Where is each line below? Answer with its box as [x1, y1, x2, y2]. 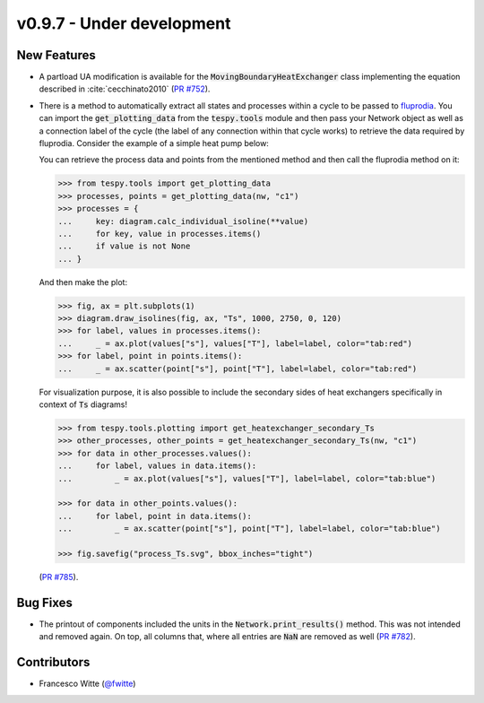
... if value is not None [57, 241, 191, 251]
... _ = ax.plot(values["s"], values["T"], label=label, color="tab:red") [57, 338, 412, 349]
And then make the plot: [39, 276, 128, 287]
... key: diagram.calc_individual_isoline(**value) [57, 216, 309, 226]
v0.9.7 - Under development [16, 13, 231, 33]
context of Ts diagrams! [39, 399, 127, 410]
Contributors [16, 655, 91, 670]
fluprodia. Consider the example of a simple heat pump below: [39, 138, 269, 149]
